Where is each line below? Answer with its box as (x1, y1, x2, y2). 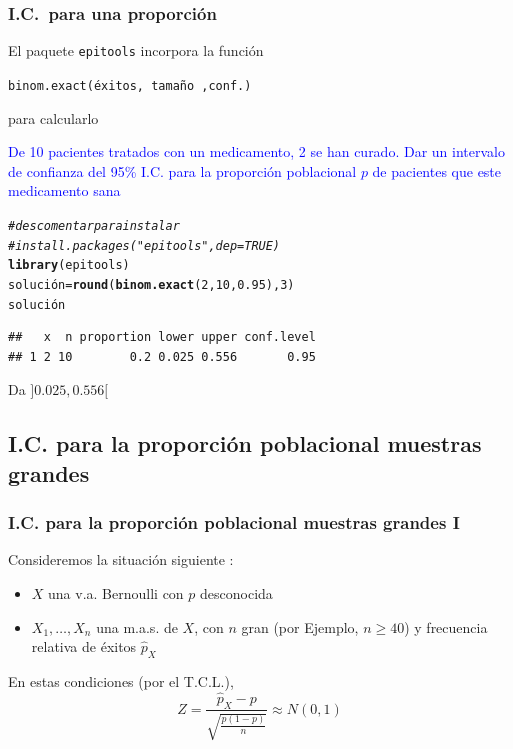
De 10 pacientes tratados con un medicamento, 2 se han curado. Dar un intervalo (8, 141, 505, 162)
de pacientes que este (372, 160, 502, 181)
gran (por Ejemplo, (241, 616, 359, 637)
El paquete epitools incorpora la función (8, 40, 264, 61)
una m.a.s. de (96, 616, 178, 637)
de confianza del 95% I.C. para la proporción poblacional (8, 160, 357, 181)
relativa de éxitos (31, 636, 137, 657)
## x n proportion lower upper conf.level (8, 330, 316, 345)
